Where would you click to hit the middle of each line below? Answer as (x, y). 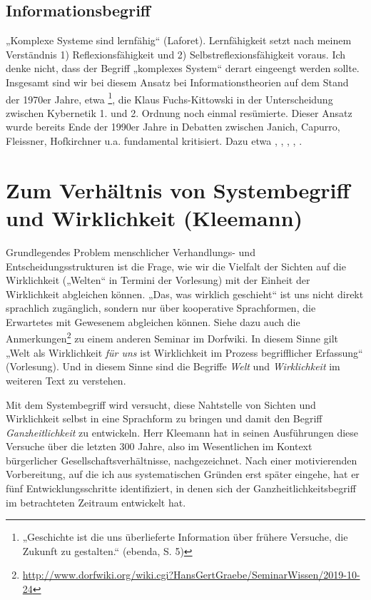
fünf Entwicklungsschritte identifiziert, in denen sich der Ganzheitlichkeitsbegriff (181, 488)
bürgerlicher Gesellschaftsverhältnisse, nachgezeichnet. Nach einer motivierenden (182, 460)
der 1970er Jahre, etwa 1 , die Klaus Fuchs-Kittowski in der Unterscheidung (169, 98)
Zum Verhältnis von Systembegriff (178, 189)
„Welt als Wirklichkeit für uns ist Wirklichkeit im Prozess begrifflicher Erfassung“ (184, 352)
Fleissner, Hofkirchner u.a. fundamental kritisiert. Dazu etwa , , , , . (154, 141)
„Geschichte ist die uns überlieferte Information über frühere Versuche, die (185, 537)
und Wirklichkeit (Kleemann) (154, 217)
